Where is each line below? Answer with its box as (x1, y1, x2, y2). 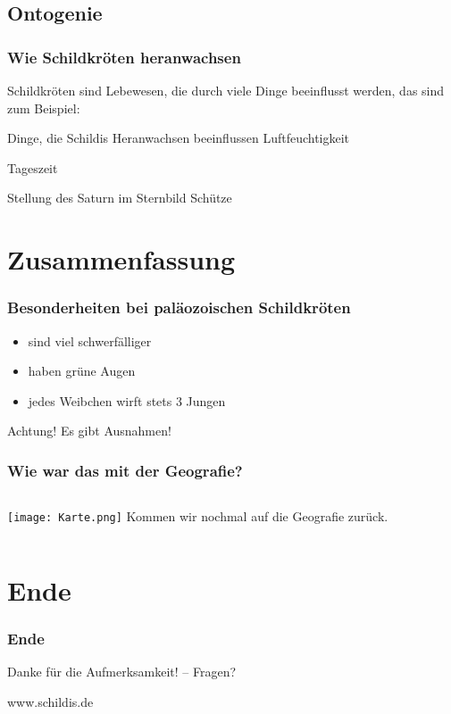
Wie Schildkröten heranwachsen (7, 46, 241, 68)
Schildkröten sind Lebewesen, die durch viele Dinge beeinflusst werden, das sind (7, 81, 445, 99)
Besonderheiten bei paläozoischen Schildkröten (7, 296, 351, 319)
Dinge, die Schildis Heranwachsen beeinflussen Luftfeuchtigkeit (7, 129, 350, 147)
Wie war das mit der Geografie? (7, 459, 243, 481)
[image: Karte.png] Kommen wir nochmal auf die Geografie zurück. (7, 507, 388, 526)
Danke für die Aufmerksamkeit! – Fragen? (7, 662, 237, 681)
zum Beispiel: (7, 98, 80, 117)
